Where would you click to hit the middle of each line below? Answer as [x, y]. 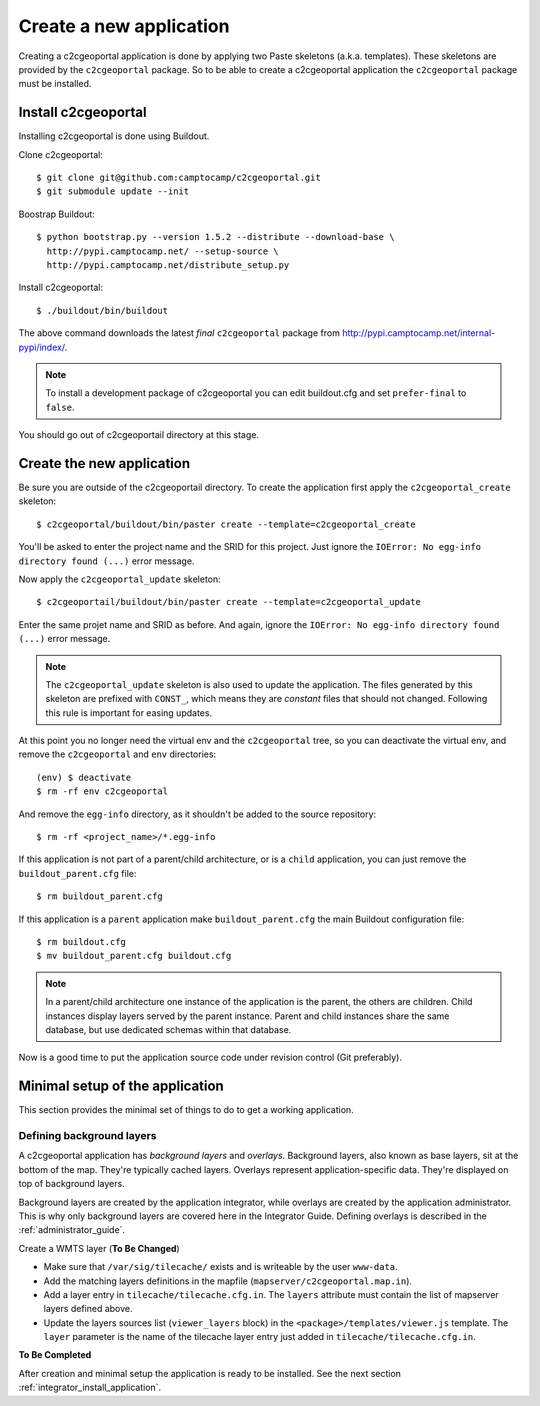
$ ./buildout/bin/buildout [102, 310]
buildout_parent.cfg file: [77, 873]
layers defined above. [88, 1309]
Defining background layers [87, 1135]
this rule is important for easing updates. [129, 712]
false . [60, 407]
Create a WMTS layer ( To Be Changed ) [99, 1248]
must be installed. [55, 84]
